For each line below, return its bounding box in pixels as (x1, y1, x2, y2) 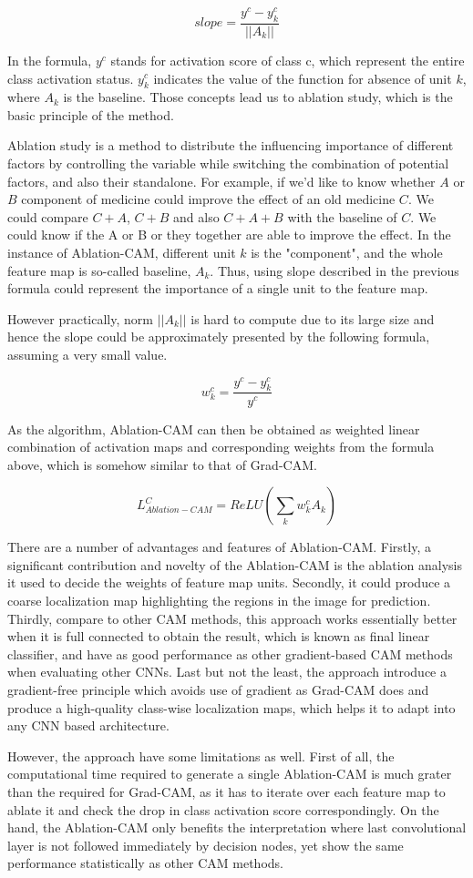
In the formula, (7, 50, 92, 69)
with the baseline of (287, 207, 397, 226)
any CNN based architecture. (7, 716, 170, 735)
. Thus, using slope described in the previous (210, 260, 459, 280)
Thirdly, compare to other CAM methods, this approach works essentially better (7, 608, 458, 628)
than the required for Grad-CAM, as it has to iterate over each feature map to (7, 782, 446, 801)
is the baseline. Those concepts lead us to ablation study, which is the (63, 87, 453, 107)
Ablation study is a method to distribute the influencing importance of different (7, 136, 454, 155)
